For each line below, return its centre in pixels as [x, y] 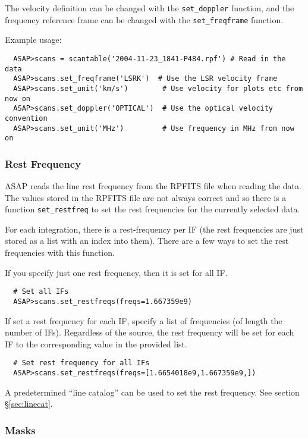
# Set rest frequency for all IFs [81, 363]
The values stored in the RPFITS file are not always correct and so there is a [146, 197]
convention [26, 118]
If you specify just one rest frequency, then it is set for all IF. [116, 272]
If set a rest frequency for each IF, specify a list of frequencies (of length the [144, 320]
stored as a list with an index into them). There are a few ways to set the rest [147, 241]
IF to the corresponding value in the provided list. [96, 344]
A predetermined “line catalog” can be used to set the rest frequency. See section [152, 392]
